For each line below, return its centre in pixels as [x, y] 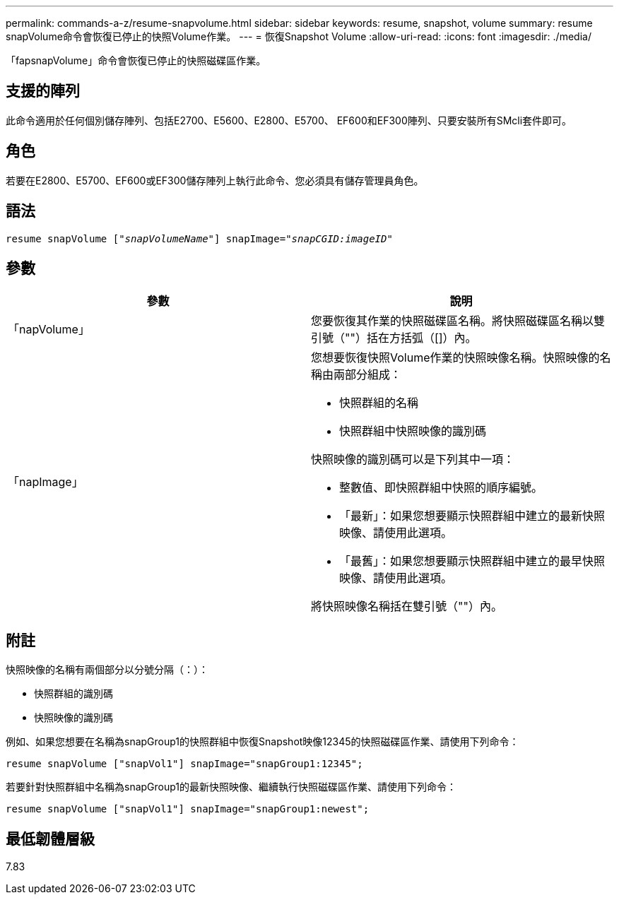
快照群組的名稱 [379, 403]
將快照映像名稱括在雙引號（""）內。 [407, 606]
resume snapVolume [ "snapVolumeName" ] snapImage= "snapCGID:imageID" [199, 238]
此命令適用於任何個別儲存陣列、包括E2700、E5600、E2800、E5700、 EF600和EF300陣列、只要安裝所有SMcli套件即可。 [289, 120]
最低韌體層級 [50, 839]
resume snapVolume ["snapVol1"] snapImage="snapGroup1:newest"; [188, 809]
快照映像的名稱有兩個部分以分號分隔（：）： [107, 670]
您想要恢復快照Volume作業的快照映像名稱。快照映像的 [455, 358]
